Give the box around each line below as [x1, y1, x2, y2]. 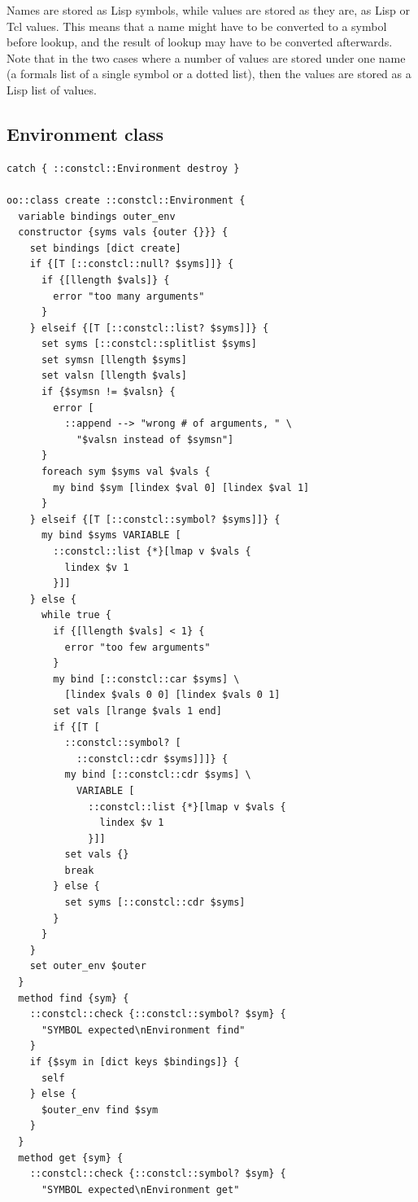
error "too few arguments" [64, 641, 211, 653]
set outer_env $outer [29, 960, 146, 972]
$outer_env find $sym [41, 1103, 159, 1116]
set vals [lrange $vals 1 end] [53, 704, 222, 717]
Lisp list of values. [7, 81, 97, 98]
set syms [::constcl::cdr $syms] [64, 897, 246, 909]
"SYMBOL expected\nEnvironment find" [41, 1024, 246, 1036]
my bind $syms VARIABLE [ [41, 529, 181, 542]
